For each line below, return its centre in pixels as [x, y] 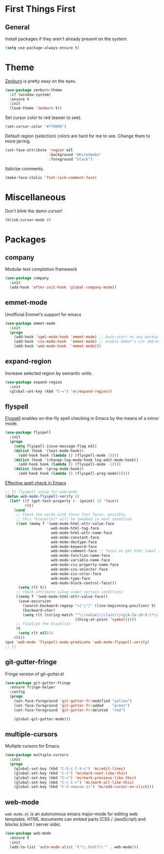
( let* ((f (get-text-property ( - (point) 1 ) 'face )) [64, 501]
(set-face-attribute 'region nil [39, 150]
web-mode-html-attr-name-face [82, 533]
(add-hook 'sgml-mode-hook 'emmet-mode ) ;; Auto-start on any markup [86, 337]
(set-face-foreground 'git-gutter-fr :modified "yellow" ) [73, 701]
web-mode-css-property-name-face [85, 565]
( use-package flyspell [28, 433]
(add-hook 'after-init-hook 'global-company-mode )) [63, 288]
